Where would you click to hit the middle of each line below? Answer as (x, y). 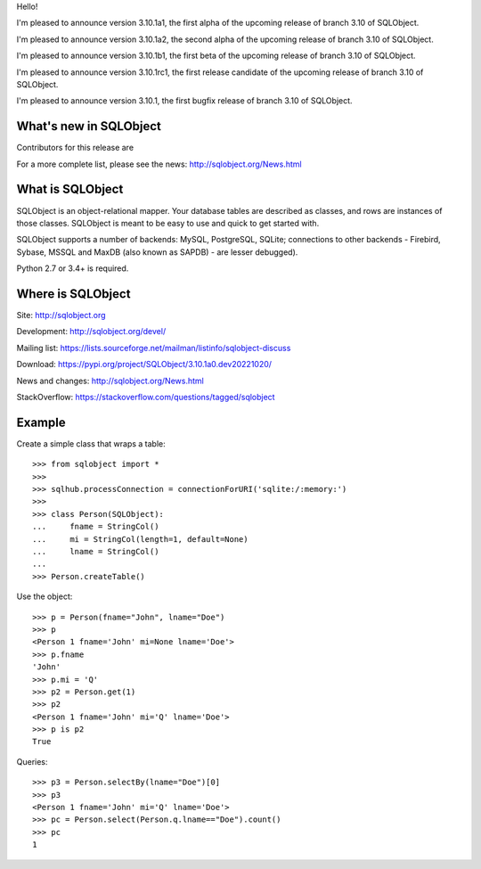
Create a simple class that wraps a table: (91, 443)
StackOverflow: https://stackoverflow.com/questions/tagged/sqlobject (146, 397)
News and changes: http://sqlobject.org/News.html (110, 381)
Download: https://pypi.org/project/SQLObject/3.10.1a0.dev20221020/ (144, 365)
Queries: (32, 761)
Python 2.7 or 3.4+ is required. (73, 268)
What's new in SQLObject (89, 126)
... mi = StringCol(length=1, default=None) (140, 539)
